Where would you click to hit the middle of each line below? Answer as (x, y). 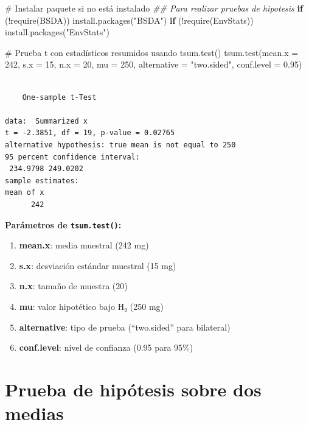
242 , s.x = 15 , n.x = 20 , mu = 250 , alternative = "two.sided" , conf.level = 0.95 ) (154, 64)
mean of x (25, 193)
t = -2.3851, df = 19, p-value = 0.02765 (90, 133)
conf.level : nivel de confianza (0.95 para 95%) (106, 347)
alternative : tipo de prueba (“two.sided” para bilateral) (125, 327)
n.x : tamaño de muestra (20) (73, 286)
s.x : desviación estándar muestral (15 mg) (98, 265)
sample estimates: (42, 181)
